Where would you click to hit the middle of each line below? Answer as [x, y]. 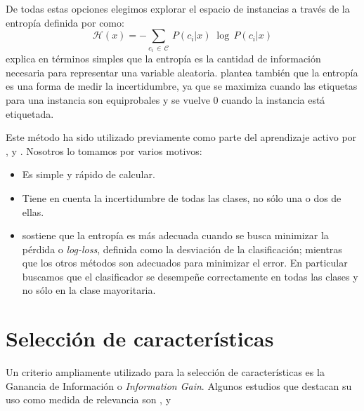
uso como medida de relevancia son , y [89, 399]
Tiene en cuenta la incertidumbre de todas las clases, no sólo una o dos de [182, 197]
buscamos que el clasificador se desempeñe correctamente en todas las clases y [190, 276]
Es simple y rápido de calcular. [89, 174]
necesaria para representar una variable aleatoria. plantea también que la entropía [182, 72]
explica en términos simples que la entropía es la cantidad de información [163, 59]
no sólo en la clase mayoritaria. [89, 290]
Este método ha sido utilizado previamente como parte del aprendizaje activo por [181, 137]
